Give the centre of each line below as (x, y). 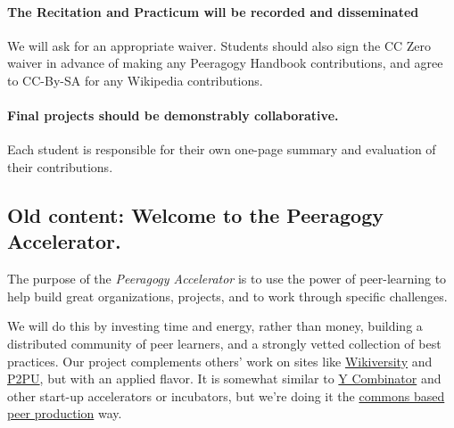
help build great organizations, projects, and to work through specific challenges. (227, 296)
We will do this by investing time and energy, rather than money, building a (215, 326)
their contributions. (60, 166)
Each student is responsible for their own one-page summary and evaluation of (222, 149)
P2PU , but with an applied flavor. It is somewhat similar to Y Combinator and (224, 379)
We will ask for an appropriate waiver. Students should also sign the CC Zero (219, 45)
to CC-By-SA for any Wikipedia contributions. (135, 80)
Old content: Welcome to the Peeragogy (195, 214)
